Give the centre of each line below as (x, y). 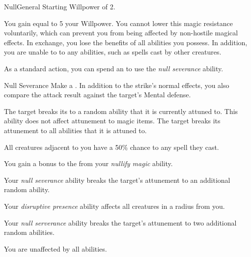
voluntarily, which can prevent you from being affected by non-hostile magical (121, 33)
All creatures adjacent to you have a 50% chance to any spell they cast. (112, 147)
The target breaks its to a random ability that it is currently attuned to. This (121, 111)
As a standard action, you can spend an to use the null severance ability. (114, 68)
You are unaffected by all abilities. (56, 248)
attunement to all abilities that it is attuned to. (75, 130)
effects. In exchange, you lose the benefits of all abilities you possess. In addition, (126, 42)
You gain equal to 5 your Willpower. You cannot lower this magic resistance (118, 23)
